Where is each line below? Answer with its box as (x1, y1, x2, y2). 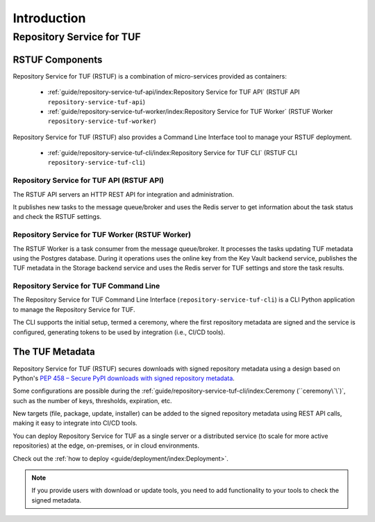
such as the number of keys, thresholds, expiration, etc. (12, 396, 173, 405)
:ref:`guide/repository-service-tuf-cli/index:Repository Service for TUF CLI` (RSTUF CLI (47, 149, 298, 157)
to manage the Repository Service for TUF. (12, 305, 135, 313)
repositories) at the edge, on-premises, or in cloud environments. (12, 441, 199, 450)
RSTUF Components (12, 54, 103, 65)
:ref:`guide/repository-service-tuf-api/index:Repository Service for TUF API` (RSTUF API (47, 88, 300, 97)
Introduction (12, 10, 86, 26)
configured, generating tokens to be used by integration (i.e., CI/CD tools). (12, 327, 226, 336)
